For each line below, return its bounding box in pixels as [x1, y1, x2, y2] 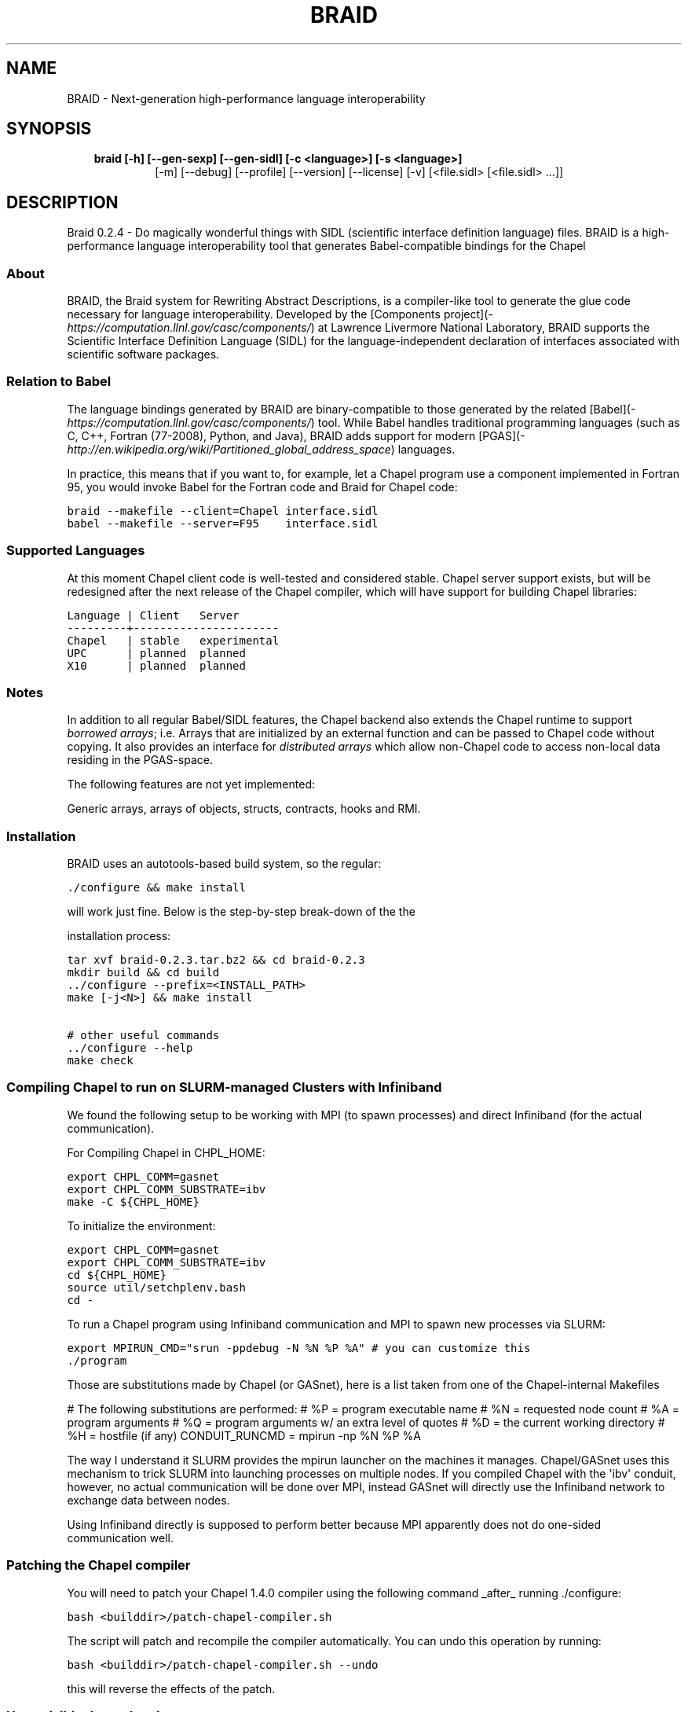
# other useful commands [67, 1029, 220, 1042]
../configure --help [67, 1042, 193, 1055]
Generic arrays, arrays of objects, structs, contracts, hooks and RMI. [67, 802, 421, 816]
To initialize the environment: [67, 1218, 216, 1233]
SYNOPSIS [6, 119, 92, 139]
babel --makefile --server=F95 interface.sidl [67, 516, 379, 530]
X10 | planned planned [67, 659, 246, 672]
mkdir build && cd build [67, 966, 220, 979]
